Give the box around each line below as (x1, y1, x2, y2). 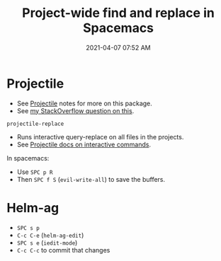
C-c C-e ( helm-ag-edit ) (16, 231, 84, 239)
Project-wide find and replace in (21, 5, 215, 21)
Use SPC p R (16, 168, 53, 176)
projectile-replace (6, 120, 64, 127)
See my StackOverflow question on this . (16, 106, 135, 115)
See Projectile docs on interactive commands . (16, 140, 152, 149)
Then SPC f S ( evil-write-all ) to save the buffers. (16, 175, 166, 183)
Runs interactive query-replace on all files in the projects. (16, 132, 184, 141)
